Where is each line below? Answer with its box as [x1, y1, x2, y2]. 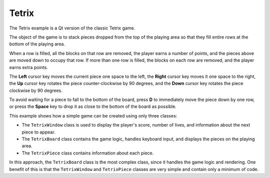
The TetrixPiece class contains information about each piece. [21, 150, 154, 156]
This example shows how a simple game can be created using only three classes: [9, 112, 177, 118]
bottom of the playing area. [9, 41, 65, 47]
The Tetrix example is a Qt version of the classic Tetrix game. [9, 25, 135, 31]
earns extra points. [9, 64, 48, 70]
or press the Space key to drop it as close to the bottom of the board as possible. [9, 103, 177, 109]
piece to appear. [21, 129, 55, 135]
